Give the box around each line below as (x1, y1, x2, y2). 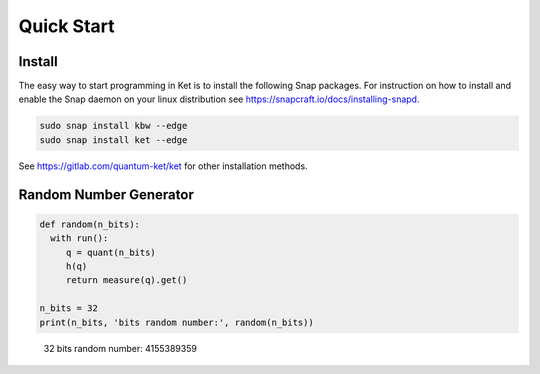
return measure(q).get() (65, 275, 188, 286)
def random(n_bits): (39, 218, 140, 230)
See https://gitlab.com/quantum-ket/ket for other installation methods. (18, 160, 309, 172)
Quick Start (18, 15, 115, 37)
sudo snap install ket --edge (39, 134, 188, 145)
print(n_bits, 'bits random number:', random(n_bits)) (39, 316, 314, 328)
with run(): (50, 233, 109, 244)
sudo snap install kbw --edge (39, 120, 188, 132)
